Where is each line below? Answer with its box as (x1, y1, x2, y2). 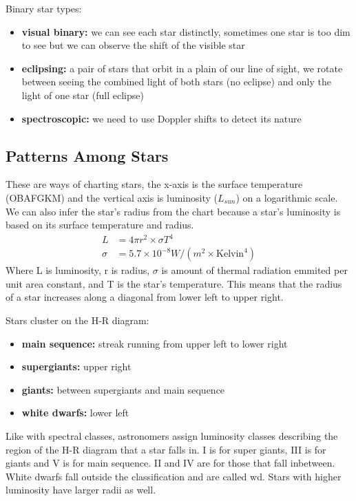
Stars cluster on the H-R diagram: (6, 313, 149, 328)
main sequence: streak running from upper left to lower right (21, 336, 288, 350)
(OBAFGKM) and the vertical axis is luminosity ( (6, 190, 218, 204)
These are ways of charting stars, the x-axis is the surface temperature (6, 177, 303, 191)
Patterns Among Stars (6, 145, 169, 166)
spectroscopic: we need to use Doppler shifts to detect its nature (21, 111, 302, 125)
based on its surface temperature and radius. (6, 217, 194, 232)
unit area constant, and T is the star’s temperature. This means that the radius (6, 276, 342, 290)
